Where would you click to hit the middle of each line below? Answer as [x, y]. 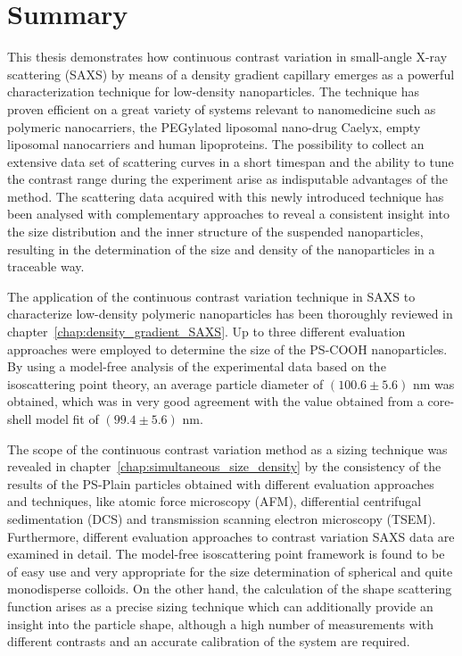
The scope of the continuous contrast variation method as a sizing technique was [227, 448]
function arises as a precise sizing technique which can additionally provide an [220, 606]
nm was [433, 383]
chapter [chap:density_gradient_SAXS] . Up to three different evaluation [206, 332]
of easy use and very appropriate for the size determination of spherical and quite [230, 571]
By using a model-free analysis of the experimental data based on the [197, 366]
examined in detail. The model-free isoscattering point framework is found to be [226, 554]
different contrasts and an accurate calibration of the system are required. [209, 641]
